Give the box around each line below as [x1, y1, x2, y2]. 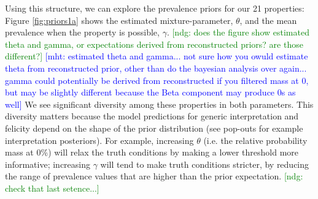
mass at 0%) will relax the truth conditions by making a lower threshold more [5, 146, 299, 159]
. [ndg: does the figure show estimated [166, 26, 309, 39]
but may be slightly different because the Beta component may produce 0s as [5, 86, 296, 99]
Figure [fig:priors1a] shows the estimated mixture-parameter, [5, 13, 233, 26]
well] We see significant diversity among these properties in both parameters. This [5, 97, 314, 110]
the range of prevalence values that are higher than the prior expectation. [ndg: [5, 170, 303, 182]
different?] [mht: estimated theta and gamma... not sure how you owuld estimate [5, 50, 308, 62]
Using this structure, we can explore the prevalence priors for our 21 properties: [5, 2, 304, 14]
